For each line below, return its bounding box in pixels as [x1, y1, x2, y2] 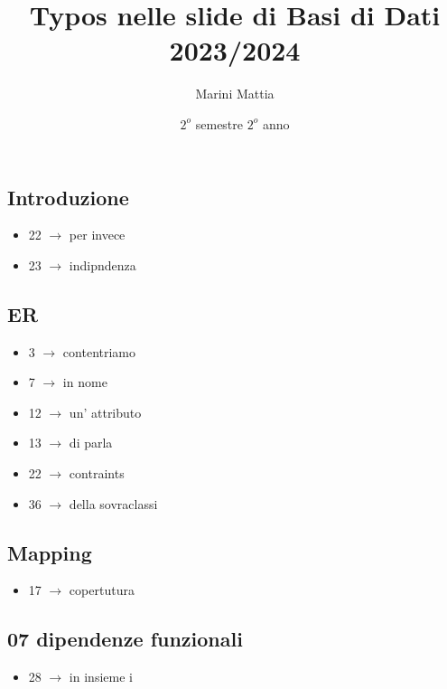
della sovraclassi [69, 494, 158, 513]
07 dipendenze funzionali [7, 625, 243, 653]
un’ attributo [69, 402, 142, 421]
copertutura [69, 580, 135, 599]
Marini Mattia [195, 84, 275, 103]
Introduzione [7, 183, 129, 211]
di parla [69, 433, 113, 452]
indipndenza [69, 255, 136, 274]
